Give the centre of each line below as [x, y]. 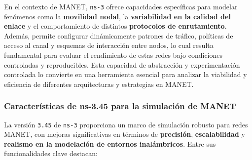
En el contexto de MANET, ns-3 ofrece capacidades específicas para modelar [121, 6]
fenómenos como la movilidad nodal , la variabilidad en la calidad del [117, 16]
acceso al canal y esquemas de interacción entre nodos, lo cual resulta [109, 45]
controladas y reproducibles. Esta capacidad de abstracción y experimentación [122, 64]
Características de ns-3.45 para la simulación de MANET [120, 106]
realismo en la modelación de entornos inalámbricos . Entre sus [110, 143]
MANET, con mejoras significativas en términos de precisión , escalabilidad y [125, 134]
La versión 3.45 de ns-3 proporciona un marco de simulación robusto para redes [126, 124]
